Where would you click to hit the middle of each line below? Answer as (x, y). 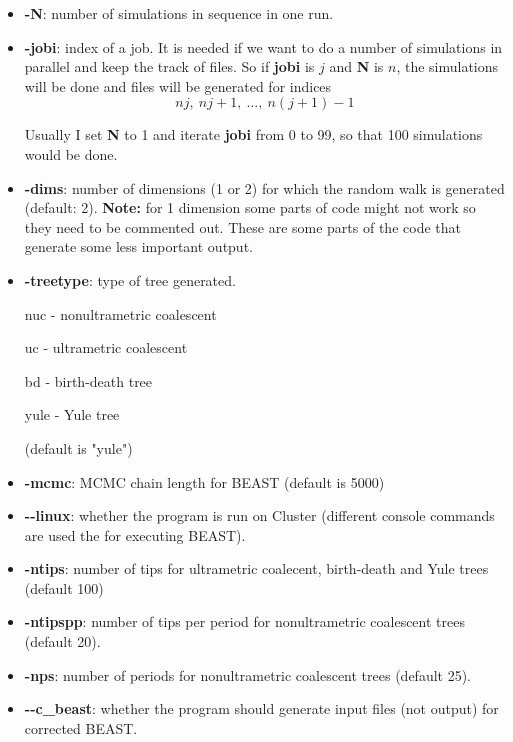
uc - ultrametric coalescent (106, 347)
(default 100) (64, 587)
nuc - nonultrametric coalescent (120, 313)
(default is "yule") (78, 447)
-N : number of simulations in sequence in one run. (179, 13)
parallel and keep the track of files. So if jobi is (169, 66)
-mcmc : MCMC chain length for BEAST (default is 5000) (204, 481)
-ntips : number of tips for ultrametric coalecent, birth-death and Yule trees (256, 568)
